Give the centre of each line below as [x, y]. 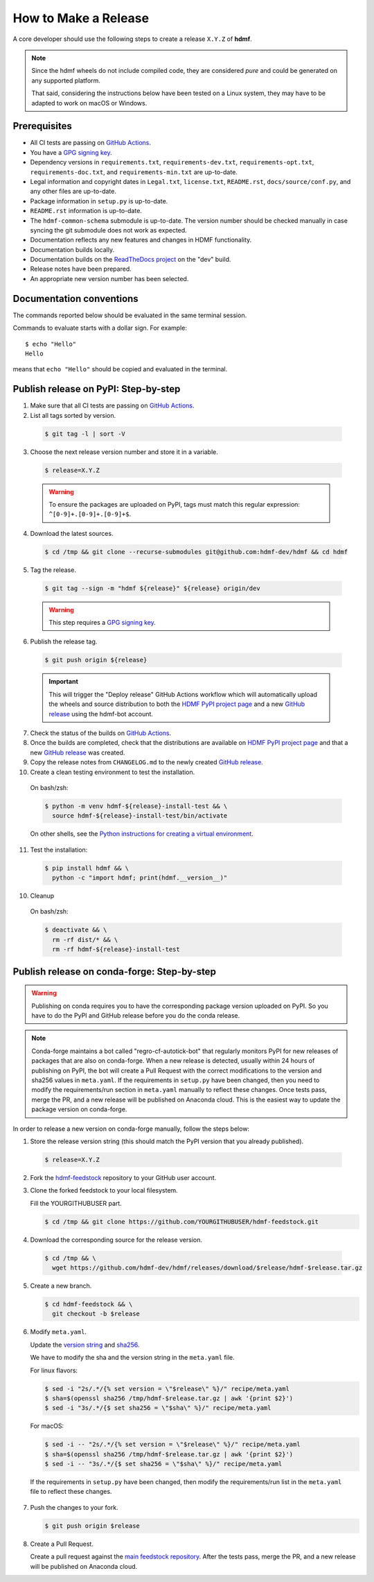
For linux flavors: [54, 1370]
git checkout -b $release [96, 1314]
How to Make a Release [81, 18]
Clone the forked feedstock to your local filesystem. [104, 1190]
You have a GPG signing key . [71, 152]
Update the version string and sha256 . [85, 1345]
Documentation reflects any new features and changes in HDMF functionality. [141, 240]
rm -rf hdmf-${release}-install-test [116, 950]
